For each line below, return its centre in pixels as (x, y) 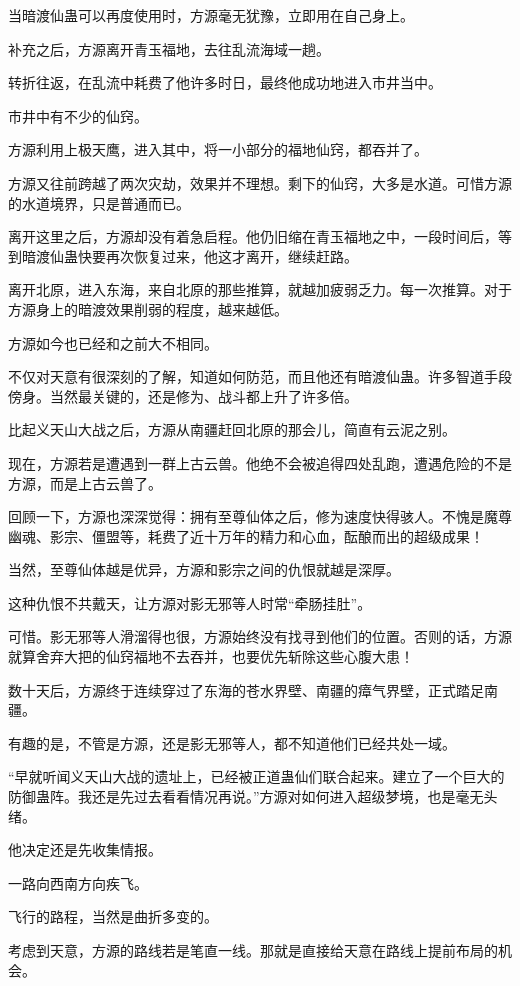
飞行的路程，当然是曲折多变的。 (113, 916)
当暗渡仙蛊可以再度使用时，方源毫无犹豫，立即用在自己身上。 (211, 15)
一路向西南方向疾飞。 (78, 882)
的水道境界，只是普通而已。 (99, 202)
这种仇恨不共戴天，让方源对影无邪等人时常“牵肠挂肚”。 (190, 602)
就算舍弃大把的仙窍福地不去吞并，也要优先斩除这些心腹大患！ (211, 656)
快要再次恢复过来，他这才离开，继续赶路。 (217, 255)
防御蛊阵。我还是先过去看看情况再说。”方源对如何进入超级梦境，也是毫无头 (253, 796)
